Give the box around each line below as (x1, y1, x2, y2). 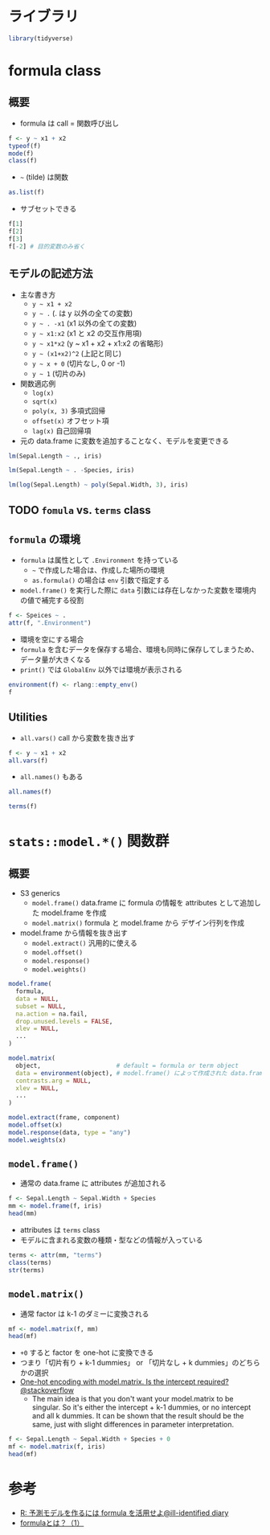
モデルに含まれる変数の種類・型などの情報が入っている (19, 1235, 203, 1245)
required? (197, 1377, 229, 1387)
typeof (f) (8, 142, 42, 150)
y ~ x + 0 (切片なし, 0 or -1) (31, 359, 126, 368)
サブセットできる (19, 204, 77, 214)
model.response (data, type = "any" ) (8, 1128, 131, 1136)
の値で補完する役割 (19, 596, 84, 605)
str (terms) (8, 1266, 45, 1274)
